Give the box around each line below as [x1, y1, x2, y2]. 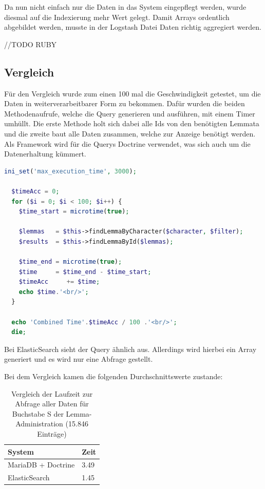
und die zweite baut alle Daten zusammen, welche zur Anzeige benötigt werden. [4, 128, 256, 139]
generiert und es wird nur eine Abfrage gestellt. [4, 354, 153, 364]
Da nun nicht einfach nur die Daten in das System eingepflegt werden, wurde [4, 2, 247, 12]
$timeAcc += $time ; [18, 278, 100, 286]
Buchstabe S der [12, 408, 64, 419]
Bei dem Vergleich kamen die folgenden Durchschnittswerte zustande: [4, 371, 223, 382]
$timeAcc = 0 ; [11, 187, 60, 195]
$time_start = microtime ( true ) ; [18, 208, 129, 216]
